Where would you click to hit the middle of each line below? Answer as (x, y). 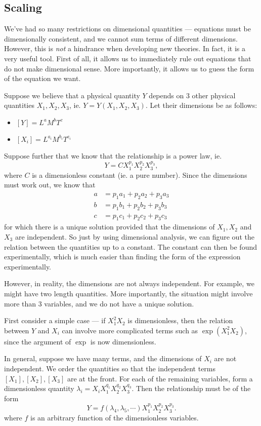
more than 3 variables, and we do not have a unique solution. (99, 303)
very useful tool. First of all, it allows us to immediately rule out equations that (128, 58)
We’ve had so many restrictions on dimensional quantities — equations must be (127, 29)
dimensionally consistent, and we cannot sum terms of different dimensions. (121, 38)
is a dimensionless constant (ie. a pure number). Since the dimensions (140, 175)
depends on (166, 95)
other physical (214, 95)
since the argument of (38, 341)
